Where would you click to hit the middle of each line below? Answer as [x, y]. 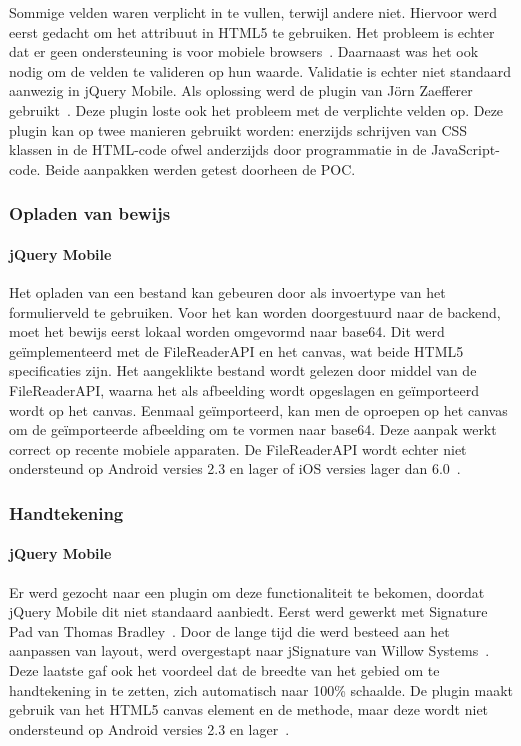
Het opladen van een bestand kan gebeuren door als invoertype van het [227, 291]
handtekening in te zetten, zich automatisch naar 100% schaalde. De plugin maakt [261, 689]
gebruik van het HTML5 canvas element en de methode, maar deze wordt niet [249, 709]
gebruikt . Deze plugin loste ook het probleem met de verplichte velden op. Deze [256, 109]
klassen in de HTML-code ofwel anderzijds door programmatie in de [218, 149]
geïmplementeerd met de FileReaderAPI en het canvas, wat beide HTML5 [236, 350]
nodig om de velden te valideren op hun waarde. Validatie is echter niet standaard [260, 70]
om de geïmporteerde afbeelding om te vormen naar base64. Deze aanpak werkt [253, 429]
